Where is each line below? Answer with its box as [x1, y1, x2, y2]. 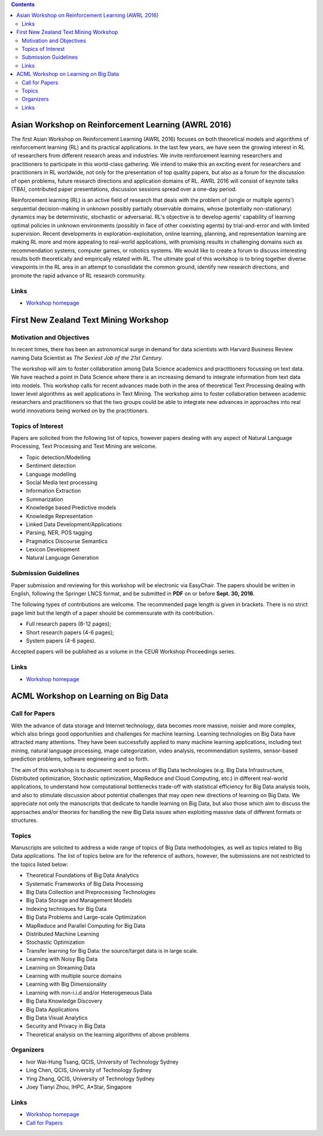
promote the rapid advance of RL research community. [11, 272, 146, 279]
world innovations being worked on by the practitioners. [11, 407, 149, 414]
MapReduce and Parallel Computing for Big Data [26, 922, 146, 929]
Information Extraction [26, 487, 81, 494]
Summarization [26, 496, 63, 503]
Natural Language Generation [26, 554, 99, 561]
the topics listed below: [11, 861, 69, 868]
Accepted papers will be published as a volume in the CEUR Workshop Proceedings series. [11, 648, 236, 655]
